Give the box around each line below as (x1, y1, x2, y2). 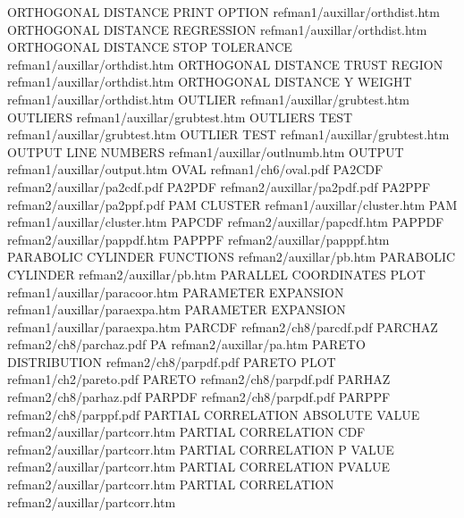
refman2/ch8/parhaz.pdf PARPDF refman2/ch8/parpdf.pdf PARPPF (7, 388, 391, 406)
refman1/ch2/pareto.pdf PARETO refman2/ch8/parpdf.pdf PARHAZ (7, 370, 391, 388)
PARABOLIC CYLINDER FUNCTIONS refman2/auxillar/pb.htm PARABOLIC (7, 247, 456, 266)
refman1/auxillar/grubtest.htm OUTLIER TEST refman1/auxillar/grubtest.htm (7, 125, 450, 144)
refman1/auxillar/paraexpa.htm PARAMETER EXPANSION (7, 300, 346, 319)
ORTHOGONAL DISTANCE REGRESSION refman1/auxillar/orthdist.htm (7, 20, 427, 38)
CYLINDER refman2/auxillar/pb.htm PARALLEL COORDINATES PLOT (7, 264, 426, 283)
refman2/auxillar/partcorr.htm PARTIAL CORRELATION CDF (7, 422, 366, 441)
